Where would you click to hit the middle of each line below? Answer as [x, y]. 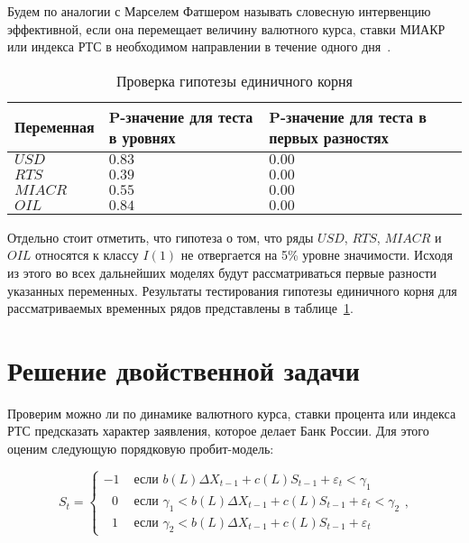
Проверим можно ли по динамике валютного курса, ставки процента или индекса [232, 413]
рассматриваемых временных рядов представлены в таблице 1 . [180, 308]
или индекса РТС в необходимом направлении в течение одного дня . [199, 46]
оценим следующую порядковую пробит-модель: [141, 449]
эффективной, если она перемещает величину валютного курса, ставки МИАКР [226, 28]
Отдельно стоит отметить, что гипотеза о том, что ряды [161, 237]
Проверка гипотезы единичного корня [234, 80]
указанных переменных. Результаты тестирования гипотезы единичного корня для [232, 290]
